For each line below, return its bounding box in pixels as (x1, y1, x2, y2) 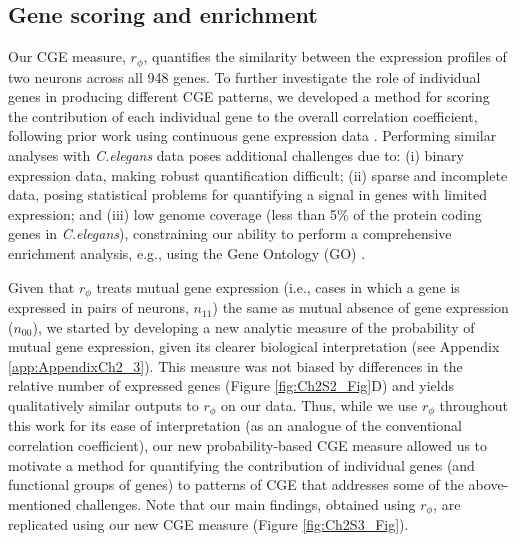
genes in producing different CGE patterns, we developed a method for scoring (8, 86, 490, 107)
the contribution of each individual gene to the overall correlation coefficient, (8, 105, 478, 126)
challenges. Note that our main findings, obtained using (76, 493, 416, 514)
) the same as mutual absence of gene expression (212, 297, 509, 318)
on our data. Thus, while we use (221, 395, 418, 416)
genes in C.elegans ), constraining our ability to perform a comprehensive (8, 223, 452, 244)
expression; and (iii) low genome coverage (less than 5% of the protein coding (8, 203, 482, 224)
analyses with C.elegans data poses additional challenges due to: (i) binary (8, 145, 464, 166)
